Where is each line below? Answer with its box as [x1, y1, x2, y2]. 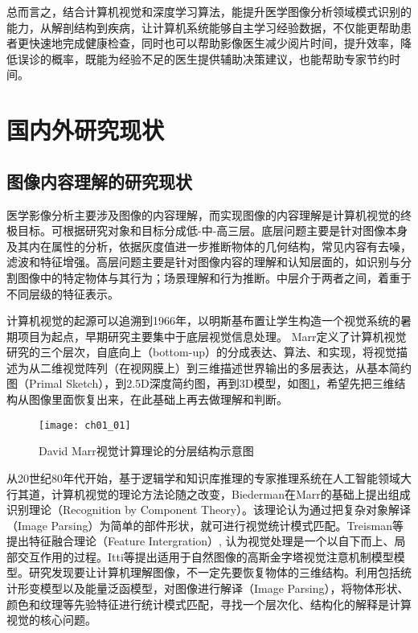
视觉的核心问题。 [6, 611, 96, 628]
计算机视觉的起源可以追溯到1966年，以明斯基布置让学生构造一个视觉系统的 [6, 312, 400, 329]
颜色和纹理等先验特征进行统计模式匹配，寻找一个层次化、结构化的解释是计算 [6, 595, 412, 612]
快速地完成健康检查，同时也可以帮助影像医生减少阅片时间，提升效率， [28, 35, 400, 51]
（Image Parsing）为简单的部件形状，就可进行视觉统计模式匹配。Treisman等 [6, 516, 404, 533]
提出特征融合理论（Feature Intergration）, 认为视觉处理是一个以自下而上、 [6, 532, 395, 549]
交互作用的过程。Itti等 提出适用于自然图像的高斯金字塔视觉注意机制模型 [17, 548, 394, 565]
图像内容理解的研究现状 [6, 168, 192, 193]
